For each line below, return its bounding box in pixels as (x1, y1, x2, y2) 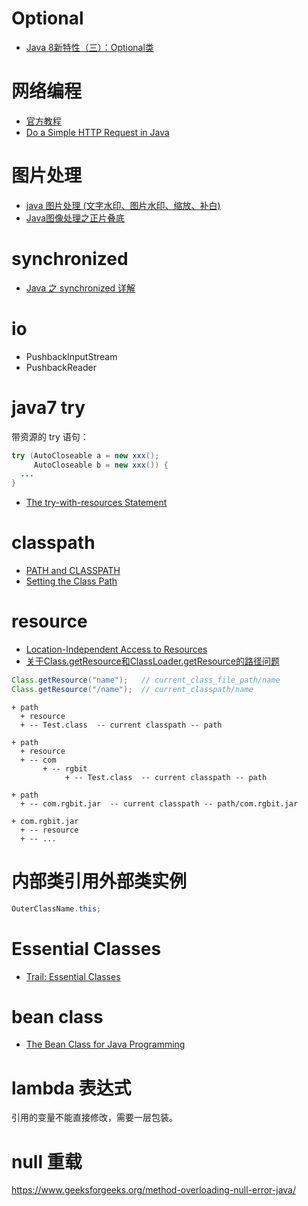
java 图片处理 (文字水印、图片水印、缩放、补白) (25, 199, 221, 211)
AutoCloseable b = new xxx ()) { (33, 460, 169, 470)
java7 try (11, 396, 86, 419)
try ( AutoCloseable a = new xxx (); (11, 450, 160, 461)
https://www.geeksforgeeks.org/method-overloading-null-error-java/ (11, 1184, 297, 1196)
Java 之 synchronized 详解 (25, 282, 136, 294)
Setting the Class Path (25, 575, 118, 587)
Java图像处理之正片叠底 (25, 212, 126, 224)
